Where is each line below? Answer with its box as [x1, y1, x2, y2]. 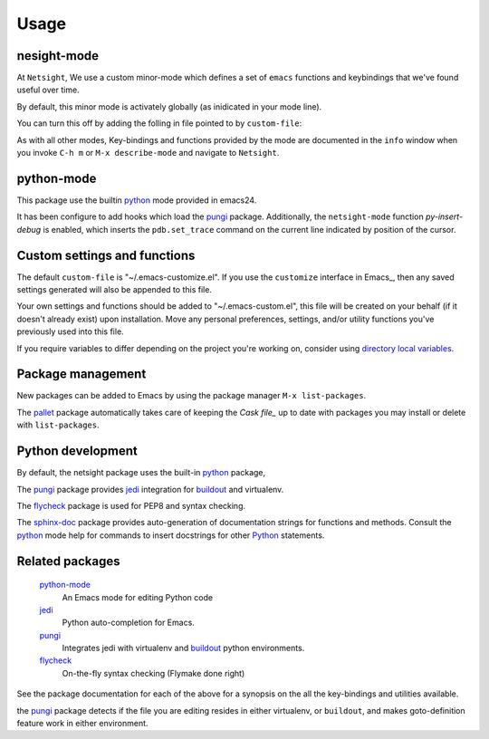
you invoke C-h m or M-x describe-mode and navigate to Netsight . [16, 148, 280, 158]
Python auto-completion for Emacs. [62, 617, 195, 629]
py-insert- [426, 211, 464, 222]
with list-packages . [16, 419, 100, 430]
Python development [16, 444, 138, 459]
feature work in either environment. [16, 718, 149, 729]
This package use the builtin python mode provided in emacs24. [16, 195, 257, 206]
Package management [16, 367, 147, 382]
